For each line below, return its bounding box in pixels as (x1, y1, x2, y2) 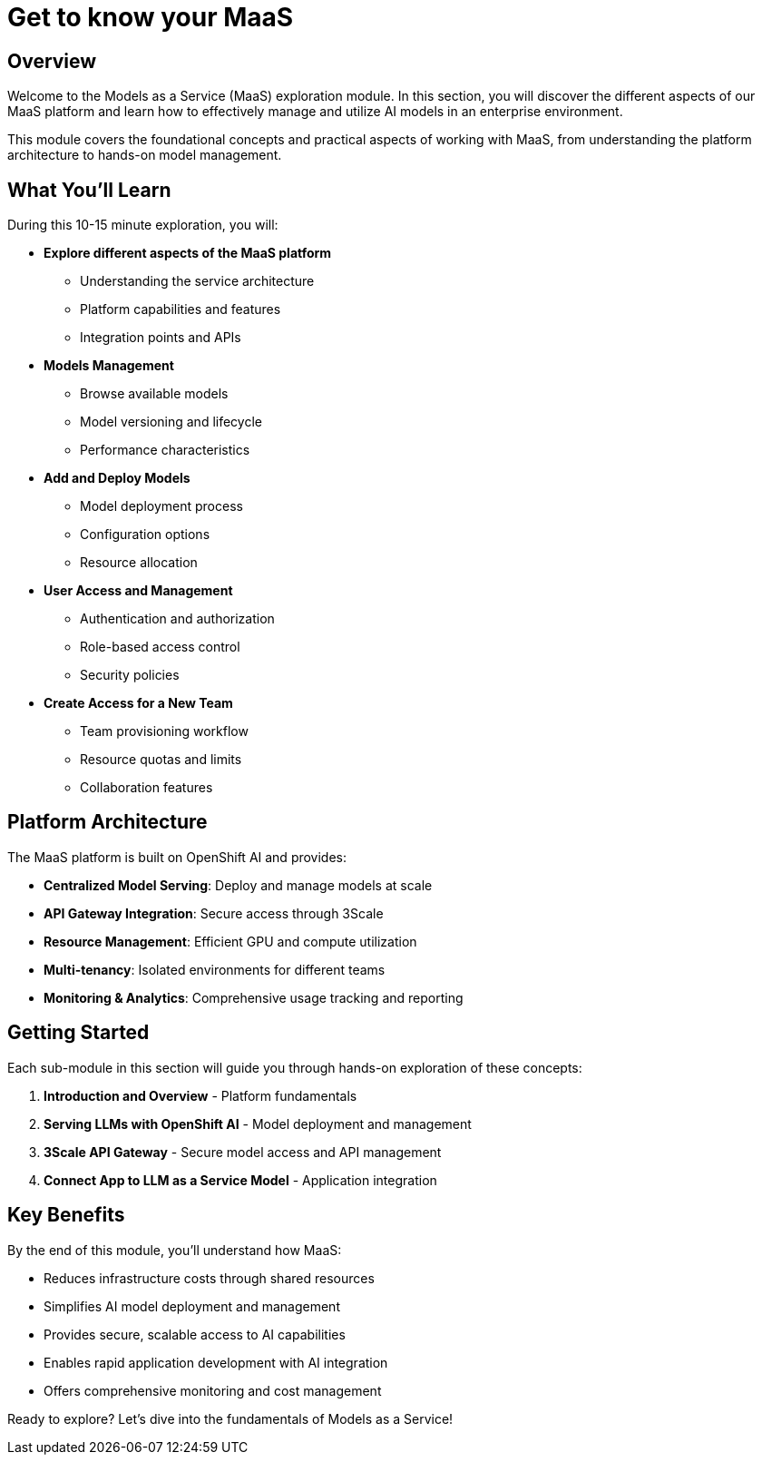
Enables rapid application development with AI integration (44, 1354, 388, 1370)
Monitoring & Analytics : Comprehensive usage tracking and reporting (44, 989, 464, 1006)
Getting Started (7, 1021, 150, 1045)
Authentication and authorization (80, 611, 275, 627)
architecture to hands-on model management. (7, 147, 282, 163)
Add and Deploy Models (44, 470, 190, 486)
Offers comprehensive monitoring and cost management (44, 1382, 382, 1398)
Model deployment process (80, 498, 243, 515)
